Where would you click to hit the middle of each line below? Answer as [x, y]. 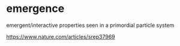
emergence [35, 9]
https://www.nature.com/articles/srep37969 [61, 36]
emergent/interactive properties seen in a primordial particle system [90, 25]
